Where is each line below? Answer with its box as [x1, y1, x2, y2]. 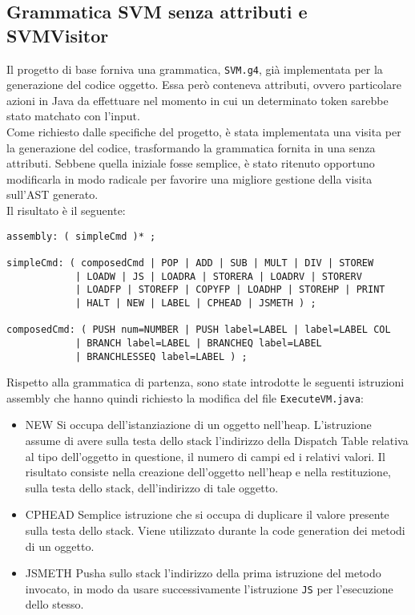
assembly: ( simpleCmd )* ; [6, 230, 156, 242]
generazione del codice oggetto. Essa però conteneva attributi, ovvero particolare [6, 76, 401, 93]
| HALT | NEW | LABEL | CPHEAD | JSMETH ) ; [75, 297, 316, 309]
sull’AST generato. [6, 186, 99, 203]
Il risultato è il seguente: [6, 202, 126, 218]
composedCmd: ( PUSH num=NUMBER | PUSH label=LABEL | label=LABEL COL [6, 324, 391, 336]
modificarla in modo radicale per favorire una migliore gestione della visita [6, 170, 373, 187]
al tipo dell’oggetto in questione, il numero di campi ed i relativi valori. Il [25, 447, 385, 464]
